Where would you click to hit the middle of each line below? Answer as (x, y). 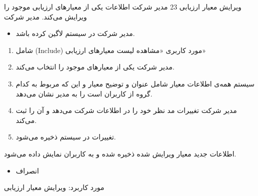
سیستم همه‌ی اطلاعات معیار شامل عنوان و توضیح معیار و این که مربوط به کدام (135, 83)
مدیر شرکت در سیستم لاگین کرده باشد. (75, 33)
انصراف (27, 170)
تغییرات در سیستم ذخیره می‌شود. (66, 137)
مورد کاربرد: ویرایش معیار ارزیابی (54, 187)
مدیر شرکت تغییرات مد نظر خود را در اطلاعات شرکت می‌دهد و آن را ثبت (126, 110)
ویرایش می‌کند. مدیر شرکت (45, 16)
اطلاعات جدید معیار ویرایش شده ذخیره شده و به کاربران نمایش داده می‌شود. (120, 153)
